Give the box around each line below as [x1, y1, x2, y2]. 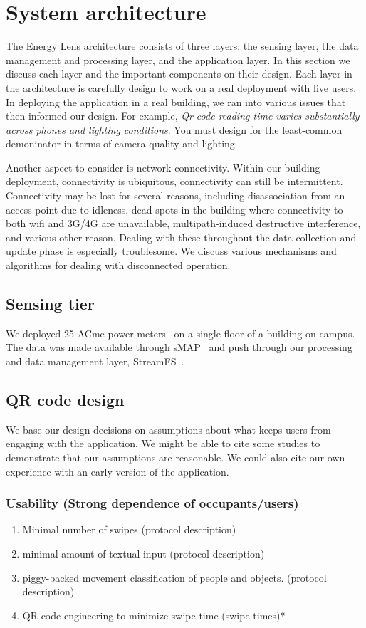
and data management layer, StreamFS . [6, 354, 184, 369]
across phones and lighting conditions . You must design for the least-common [6, 122, 343, 137]
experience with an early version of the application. [6, 464, 229, 478]
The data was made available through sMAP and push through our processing [6, 340, 352, 355]
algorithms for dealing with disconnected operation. [6, 258, 231, 273]
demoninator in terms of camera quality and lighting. [6, 136, 238, 151]
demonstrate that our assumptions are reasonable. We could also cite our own [6, 450, 345, 464]
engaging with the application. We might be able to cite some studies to [6, 436, 320, 451]
